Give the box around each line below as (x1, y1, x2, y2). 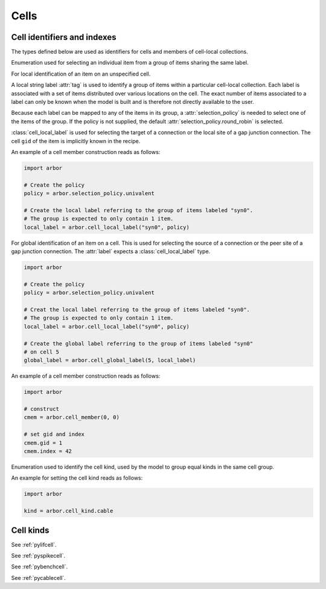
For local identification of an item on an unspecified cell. (11, 70, 151, 77)
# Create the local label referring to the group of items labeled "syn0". (24, 207, 254, 214)
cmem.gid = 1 (24, 439, 63, 446)
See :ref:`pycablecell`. (11, 574, 66, 581)
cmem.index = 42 (24, 448, 72, 455)
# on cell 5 (24, 348, 60, 355)
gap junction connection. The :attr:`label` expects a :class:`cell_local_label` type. (11, 248, 211, 255)
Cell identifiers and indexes (11, 32, 117, 42)
